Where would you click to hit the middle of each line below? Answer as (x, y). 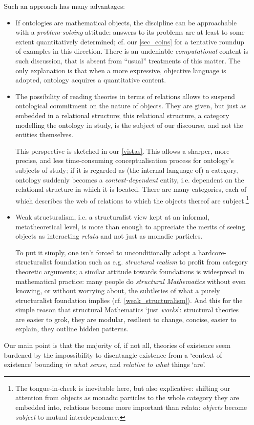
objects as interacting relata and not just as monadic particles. (109, 236)
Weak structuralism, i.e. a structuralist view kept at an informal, (112, 216)
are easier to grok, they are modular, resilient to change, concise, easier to (126, 319)
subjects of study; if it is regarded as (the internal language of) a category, (127, 170)
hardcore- (212, 252)
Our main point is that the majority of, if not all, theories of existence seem (117, 345)
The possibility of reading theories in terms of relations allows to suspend (125, 96)
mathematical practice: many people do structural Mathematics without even (131, 281)
